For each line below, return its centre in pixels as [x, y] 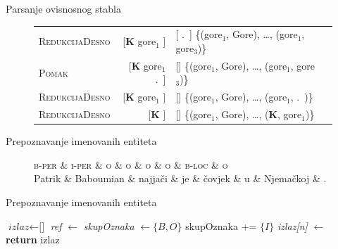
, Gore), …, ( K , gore [258, 114]
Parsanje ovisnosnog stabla [63, 8]
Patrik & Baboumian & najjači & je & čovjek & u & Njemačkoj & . [180, 178]
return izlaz [33, 240]
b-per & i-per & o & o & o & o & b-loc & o [131, 164]
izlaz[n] [292, 225]
